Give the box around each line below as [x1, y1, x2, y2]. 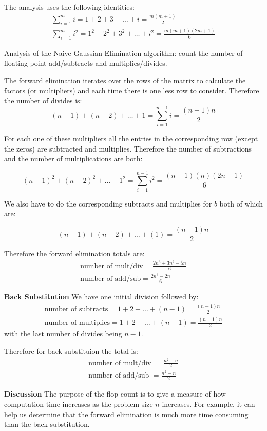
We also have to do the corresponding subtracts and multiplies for [4, 198, 212, 209]
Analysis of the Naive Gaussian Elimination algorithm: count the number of [4, 47, 243, 58]
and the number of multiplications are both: [4, 153, 143, 164]
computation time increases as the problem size [4, 398, 153, 409]
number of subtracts [44, 306, 108, 313]
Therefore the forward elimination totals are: [4, 248, 145, 259]
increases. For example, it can [162, 398, 255, 409]
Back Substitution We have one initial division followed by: [4, 291, 199, 302]
